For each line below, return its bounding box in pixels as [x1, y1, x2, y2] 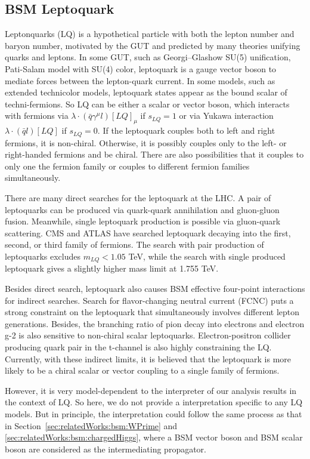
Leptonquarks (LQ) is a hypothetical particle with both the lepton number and [5, 27, 294, 40]
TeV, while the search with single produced [128, 249, 286, 262]
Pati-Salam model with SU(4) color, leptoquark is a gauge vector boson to [5, 62, 277, 75]
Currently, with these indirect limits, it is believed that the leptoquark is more [5, 352, 292, 365]
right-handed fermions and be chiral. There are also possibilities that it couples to [5, 148, 304, 161]
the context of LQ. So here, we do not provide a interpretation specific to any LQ [5, 396, 303, 408]
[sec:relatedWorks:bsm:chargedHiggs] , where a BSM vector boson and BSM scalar [5, 431, 303, 443]
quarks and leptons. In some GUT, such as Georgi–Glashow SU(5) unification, [5, 51, 291, 63]
